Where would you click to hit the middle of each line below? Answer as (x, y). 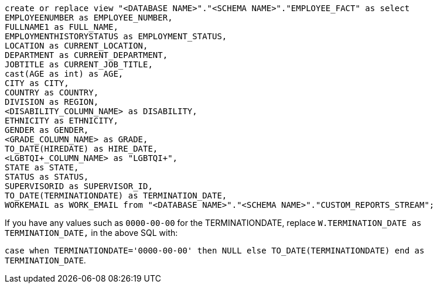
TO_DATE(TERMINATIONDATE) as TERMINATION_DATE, (116, 196)
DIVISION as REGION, (52, 102)
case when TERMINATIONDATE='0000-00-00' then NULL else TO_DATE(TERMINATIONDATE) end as (215, 251)
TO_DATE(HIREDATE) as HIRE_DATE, (81, 149)
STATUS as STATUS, (47, 177)
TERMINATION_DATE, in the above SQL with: (91, 233)
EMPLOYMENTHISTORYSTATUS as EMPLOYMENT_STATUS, (116, 36)
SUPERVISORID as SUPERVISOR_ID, (79, 186)
